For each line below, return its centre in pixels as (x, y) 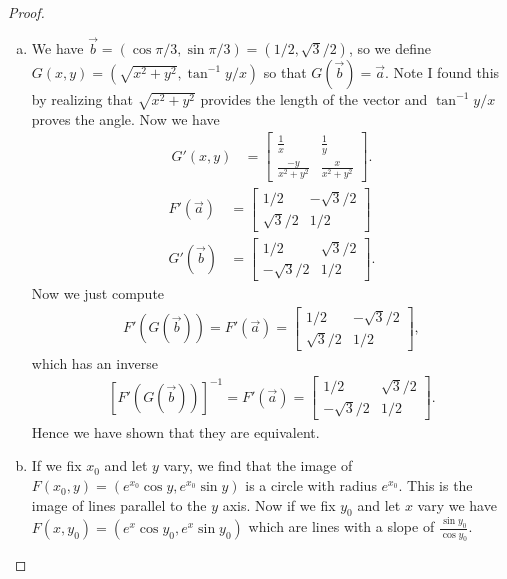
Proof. (26, 12)
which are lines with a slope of (341, 526)
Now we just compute (98, 293)
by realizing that (82, 98)
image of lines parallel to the (119, 504)
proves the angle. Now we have (125, 118)
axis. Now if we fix (279, 504)
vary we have (457, 504)
